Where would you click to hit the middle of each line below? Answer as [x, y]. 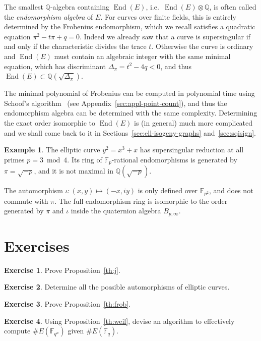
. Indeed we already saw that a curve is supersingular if [165, 36]
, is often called [233, 7]
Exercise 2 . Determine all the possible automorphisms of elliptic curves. [117, 287]
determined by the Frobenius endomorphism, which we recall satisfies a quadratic [130, 26]
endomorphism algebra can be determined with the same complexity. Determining [131, 113]
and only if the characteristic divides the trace [75, 46]
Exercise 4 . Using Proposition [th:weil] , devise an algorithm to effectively [119, 321]
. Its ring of [85, 159]
